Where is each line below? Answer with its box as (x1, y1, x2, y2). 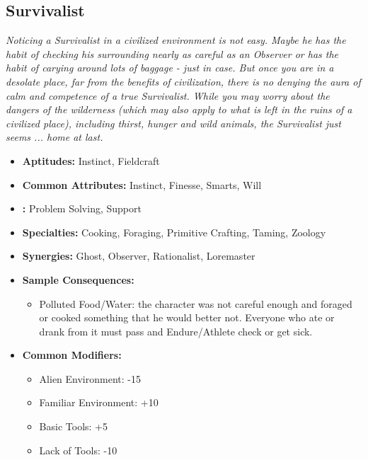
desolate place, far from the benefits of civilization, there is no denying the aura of (6, 74, 361, 88)
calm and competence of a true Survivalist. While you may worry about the (6, 88, 330, 103)
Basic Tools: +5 (39, 419, 108, 434)
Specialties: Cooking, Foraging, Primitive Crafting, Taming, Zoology (22, 224, 326, 239)
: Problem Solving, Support (22, 201, 142, 216)
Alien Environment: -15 (39, 371, 141, 386)
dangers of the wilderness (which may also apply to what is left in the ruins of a (6, 102, 352, 117)
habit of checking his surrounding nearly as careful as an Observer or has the (6, 46, 339, 61)
